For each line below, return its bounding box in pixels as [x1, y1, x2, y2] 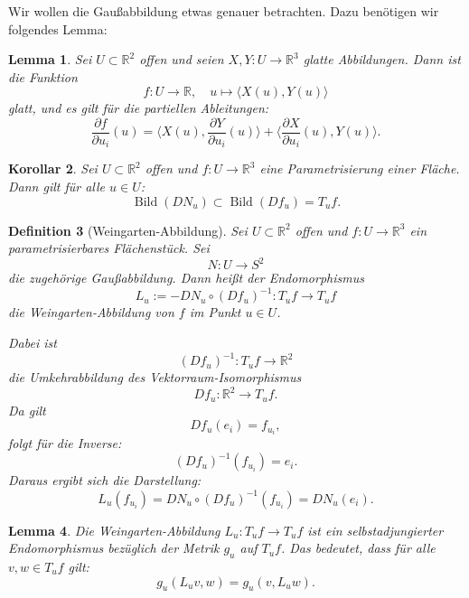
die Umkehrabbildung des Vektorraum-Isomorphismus [8, 368, 302, 387]
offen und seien [139, 50, 224, 69]
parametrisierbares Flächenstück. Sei [8, 238, 210, 257]
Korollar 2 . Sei [8, 159, 98, 178]
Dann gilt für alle [8, 177, 106, 196]
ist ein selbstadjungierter [307, 520, 444, 539]
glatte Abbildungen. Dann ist [303, 50, 461, 69]
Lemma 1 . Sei [8, 50, 92, 69]
